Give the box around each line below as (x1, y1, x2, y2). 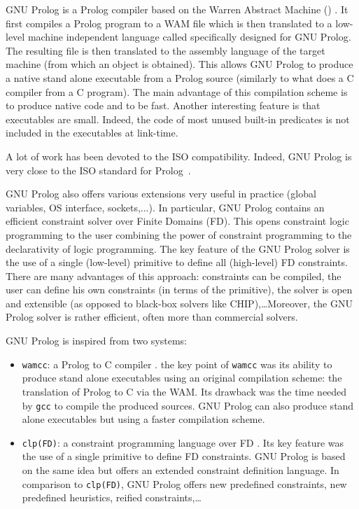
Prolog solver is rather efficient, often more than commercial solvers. (6, 309, 298, 324)
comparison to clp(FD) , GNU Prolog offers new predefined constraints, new (22, 476, 347, 491)
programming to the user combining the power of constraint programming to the (6, 227, 352, 242)
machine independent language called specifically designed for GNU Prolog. (27, 29, 351, 44)
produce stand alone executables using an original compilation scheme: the (22, 370, 342, 385)
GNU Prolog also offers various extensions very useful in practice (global (6, 186, 316, 201)
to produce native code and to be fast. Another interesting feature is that (6, 98, 321, 113)
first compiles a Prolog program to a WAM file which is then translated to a (6, 15, 332, 30)
